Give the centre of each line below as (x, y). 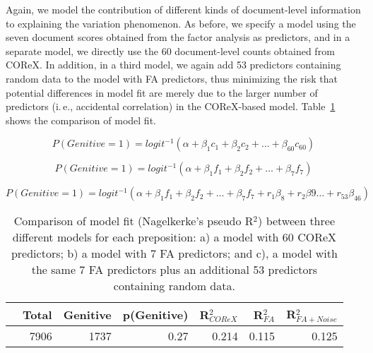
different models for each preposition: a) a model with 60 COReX (174, 237)
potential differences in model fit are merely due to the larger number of (162, 92)
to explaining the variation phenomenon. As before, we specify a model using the (181, 23)
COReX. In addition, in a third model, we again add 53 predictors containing (173, 65)
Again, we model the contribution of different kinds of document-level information (183, 9)
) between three (296, 221)
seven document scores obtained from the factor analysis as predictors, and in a (178, 37)
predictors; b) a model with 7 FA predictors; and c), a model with (174, 253)
